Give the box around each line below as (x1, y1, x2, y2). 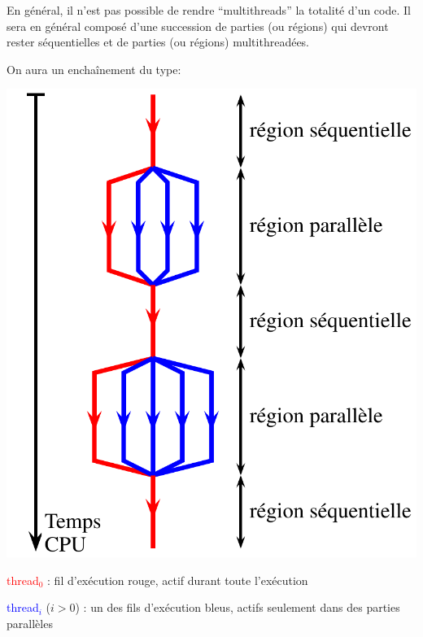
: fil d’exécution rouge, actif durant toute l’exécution (47, 571, 308, 588)
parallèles (7, 615, 53, 632)
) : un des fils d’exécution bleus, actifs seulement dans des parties (75, 599, 400, 616)
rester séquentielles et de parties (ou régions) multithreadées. (7, 33, 310, 50)
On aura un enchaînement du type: (7, 60, 181, 77)
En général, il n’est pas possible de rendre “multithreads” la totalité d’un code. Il (7, 2, 411, 18)
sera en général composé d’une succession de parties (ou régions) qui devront (7, 17, 389, 34)
